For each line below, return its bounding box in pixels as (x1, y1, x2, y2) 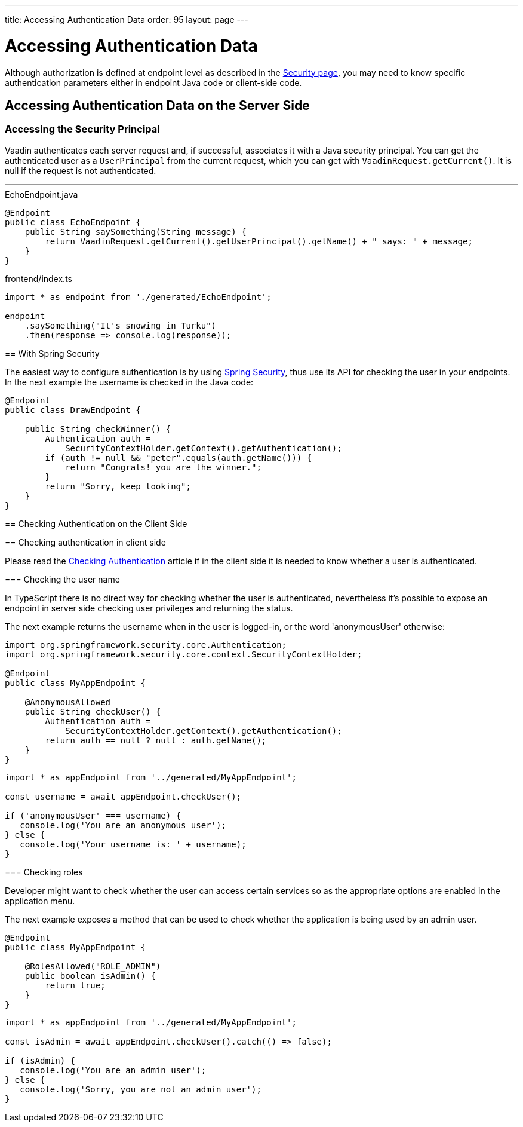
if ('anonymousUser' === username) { (5, 810, 181, 820)
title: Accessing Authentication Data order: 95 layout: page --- (5, 14, 248, 24)
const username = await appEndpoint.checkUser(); (5, 791, 242, 801)
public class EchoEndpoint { (5, 217, 141, 227)
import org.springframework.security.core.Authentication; (5, 639, 287, 650)
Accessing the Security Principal (5, 123, 160, 136)
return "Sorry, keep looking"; (45, 481, 191, 491)
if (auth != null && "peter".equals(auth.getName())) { (45, 452, 312, 463)
